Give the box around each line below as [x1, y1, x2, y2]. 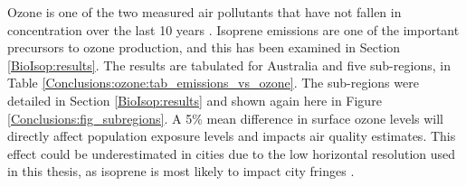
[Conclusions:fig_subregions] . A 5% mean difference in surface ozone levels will [7, 108, 443, 127]
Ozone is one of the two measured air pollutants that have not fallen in [7, 3, 402, 21]
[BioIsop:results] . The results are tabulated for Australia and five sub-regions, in [7, 55, 451, 74]
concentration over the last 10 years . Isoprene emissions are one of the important [7, 20, 460, 39]
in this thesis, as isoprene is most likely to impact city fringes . [7, 162, 355, 181]
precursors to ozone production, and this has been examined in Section [7, 38, 401, 57]
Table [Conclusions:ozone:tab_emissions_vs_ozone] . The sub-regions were [7, 73, 419, 92]
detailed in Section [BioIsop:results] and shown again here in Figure [7, 90, 382, 109]
